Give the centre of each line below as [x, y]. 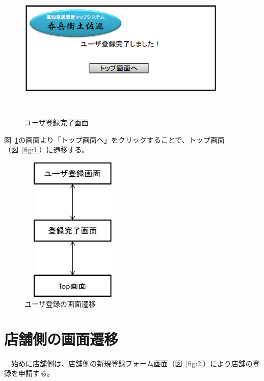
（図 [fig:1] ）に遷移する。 [47, 149]
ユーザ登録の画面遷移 [60, 304]
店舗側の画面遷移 [61, 338]
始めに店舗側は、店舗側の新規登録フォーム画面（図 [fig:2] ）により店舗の [132, 363]
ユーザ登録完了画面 [57, 123]
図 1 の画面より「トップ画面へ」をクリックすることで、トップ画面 [114, 139]
